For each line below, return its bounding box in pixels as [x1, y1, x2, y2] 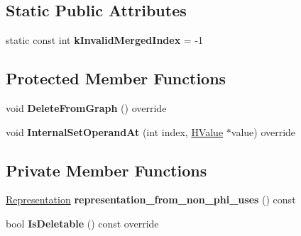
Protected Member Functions [6, 67, 226, 89]
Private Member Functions [6, 159, 207, 181]
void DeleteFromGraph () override [6, 101, 167, 115]
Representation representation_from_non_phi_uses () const [6, 192, 296, 207]
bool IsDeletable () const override [6, 215, 159, 230]
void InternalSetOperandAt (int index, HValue [6, 124, 224, 139]
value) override [231, 124, 296, 139]
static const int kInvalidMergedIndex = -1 [6, 33, 204, 47]
